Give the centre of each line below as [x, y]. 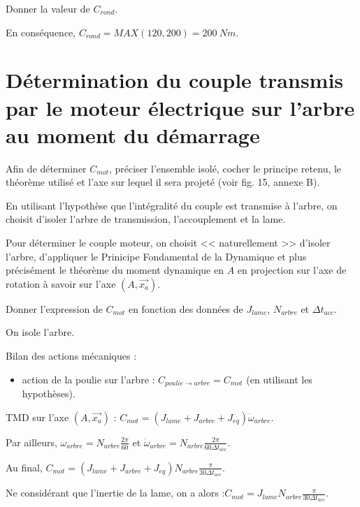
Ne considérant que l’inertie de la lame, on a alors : [115, 493]
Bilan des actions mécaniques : [71, 356]
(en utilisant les [279, 379]
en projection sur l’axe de [292, 270]
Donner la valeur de [48, 8]
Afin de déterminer [46, 168]
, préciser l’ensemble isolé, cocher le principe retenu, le [225, 168]
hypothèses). [49, 394]
